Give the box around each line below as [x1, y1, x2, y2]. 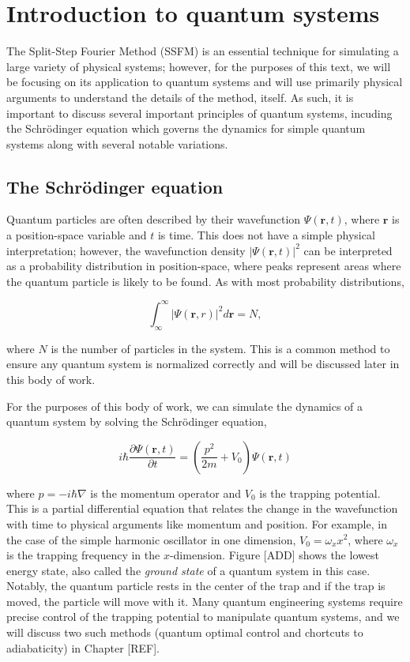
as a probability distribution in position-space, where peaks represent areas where [6, 258, 401, 274]
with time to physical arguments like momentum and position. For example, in [6, 515, 387, 532]
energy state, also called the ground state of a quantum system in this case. [6, 562, 371, 578]
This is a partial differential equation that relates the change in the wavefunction [6, 500, 398, 517]
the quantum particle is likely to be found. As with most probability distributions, [6, 273, 404, 289]
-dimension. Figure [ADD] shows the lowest [169, 547, 379, 563]
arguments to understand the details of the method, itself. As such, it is [6, 88, 354, 105]
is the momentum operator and [90, 484, 242, 501]
